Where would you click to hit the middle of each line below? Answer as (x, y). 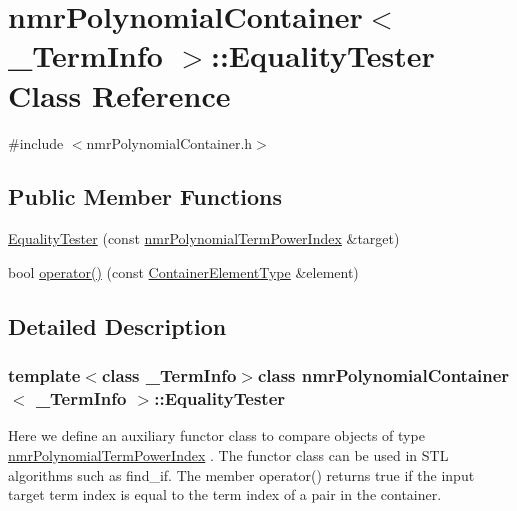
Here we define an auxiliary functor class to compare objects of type (216, 435)
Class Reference (119, 94)
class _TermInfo (169, 375)
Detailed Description (117, 325)
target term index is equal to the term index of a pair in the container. (225, 494)
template (44, 375)
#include (36, 142)
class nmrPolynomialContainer (383, 375)
